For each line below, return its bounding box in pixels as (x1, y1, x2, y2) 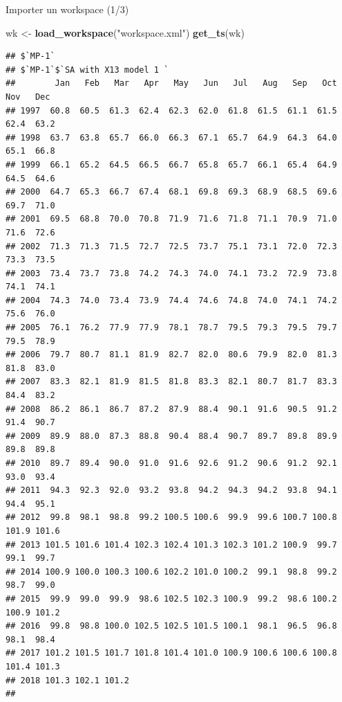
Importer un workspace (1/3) (6, 2, 129, 16)
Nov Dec (6, 91, 50, 102)
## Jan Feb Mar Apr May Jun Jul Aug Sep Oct (6, 78, 337, 89)
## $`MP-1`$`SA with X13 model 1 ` (6, 64, 169, 75)
